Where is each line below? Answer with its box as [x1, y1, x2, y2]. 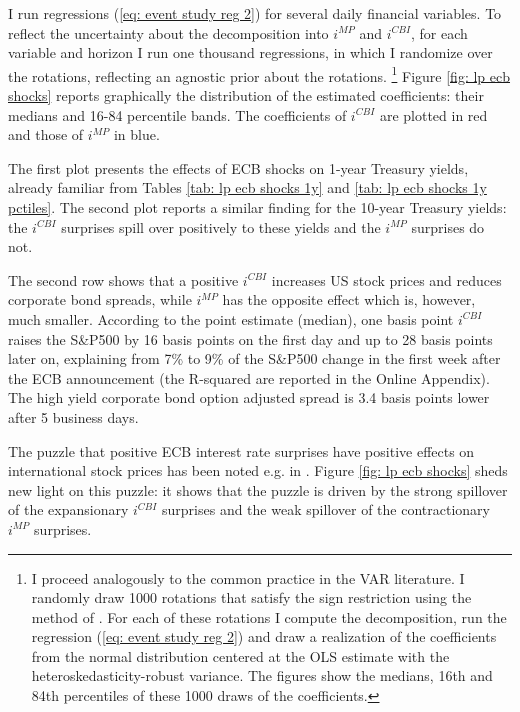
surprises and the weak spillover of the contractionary [162, 499, 490, 520]
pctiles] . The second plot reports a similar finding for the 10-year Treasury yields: [8, 197, 507, 217]
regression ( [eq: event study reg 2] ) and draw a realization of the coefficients [31, 626, 497, 647]
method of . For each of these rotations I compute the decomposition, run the [31, 606, 507, 627]
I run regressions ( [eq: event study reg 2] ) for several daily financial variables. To [8, 3, 502, 23]
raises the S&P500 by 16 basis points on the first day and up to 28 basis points [8, 328, 493, 349]
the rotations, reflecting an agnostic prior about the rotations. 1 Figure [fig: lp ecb [8, 62, 511, 86]
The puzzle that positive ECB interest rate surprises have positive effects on [8, 440, 475, 461]
